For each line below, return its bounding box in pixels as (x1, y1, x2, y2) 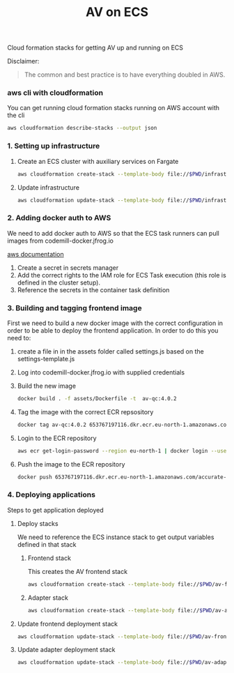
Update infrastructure (17, 183, 80, 192)
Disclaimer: (7, 57, 40, 66)
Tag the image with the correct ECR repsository (17, 407, 154, 416)
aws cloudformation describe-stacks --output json (7, 125, 157, 132)
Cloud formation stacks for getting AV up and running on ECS (7, 43, 183, 52)
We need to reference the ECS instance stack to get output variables (17, 533, 214, 541)
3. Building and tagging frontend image (7, 303, 142, 312)
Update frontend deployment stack (17, 619, 118, 628)
